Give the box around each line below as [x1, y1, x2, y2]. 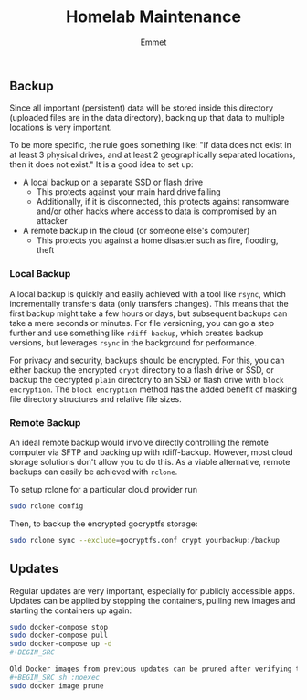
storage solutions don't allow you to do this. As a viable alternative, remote [9, 456, 291, 467]
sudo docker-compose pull [9, 631, 108, 641]
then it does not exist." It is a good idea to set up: [9, 159, 194, 170]
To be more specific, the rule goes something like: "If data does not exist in [9, 140, 292, 151]
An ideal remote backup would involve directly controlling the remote [9, 437, 270, 448]
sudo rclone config [9, 501, 84, 511]
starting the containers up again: [9, 605, 132, 616]
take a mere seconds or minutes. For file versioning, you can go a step [9, 317, 274, 328]
